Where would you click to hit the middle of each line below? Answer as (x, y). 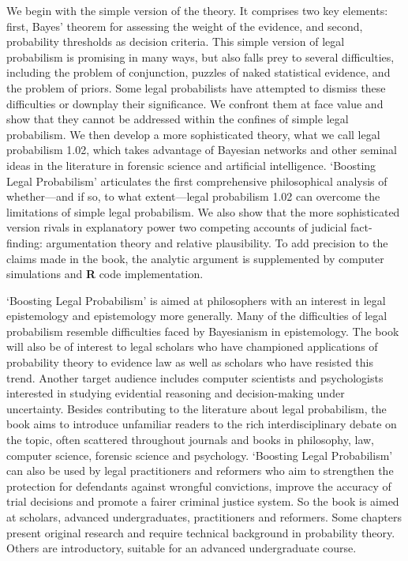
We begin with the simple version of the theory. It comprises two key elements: (197, 10)
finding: (24, 242)
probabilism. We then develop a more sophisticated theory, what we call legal (193, 134)
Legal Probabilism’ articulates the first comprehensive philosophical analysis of (197, 181)
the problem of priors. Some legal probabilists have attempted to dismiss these (196, 87)
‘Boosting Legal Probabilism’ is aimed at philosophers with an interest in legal (196, 300)
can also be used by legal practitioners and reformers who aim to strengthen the (200, 471)
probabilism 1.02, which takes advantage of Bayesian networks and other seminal (202, 150)
